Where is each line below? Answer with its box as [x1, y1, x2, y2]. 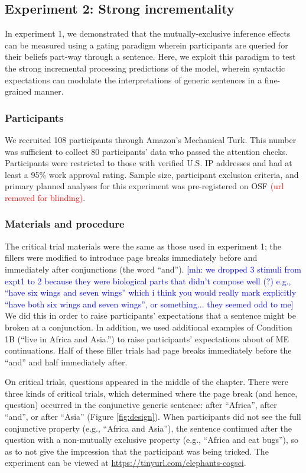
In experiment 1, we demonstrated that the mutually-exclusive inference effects [5, 27, 291, 40]
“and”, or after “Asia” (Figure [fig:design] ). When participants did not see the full [5, 410, 301, 423]
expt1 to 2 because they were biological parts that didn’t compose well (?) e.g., [5, 274, 291, 287]
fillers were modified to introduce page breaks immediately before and [5, 251, 258, 264]
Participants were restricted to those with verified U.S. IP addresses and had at [5, 157, 292, 169]
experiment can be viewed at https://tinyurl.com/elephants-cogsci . [5, 456, 246, 469]
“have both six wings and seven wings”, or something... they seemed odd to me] [5, 297, 294, 310]
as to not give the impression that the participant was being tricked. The [5, 445, 269, 457]
